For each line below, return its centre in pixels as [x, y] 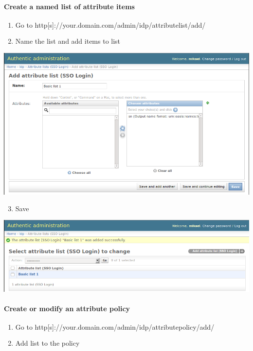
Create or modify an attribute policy [67, 308]
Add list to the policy [47, 343]
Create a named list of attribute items [69, 6]
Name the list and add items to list [68, 41]
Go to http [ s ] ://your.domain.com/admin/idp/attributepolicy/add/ [115, 326]
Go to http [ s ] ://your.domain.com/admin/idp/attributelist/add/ [110, 25]
